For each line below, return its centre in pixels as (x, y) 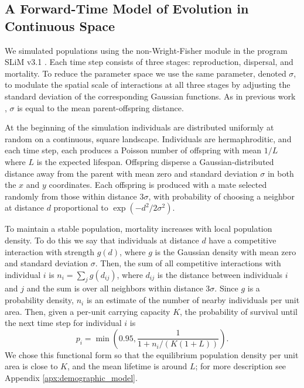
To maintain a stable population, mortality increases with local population (139, 229)
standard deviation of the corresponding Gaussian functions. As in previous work (150, 96)
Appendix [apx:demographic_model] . (71, 378)
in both (281, 173)
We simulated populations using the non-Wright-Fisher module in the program (146, 50)
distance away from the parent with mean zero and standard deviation (131, 173)
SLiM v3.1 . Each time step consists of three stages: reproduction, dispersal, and (149, 62)
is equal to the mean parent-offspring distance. (100, 107)
